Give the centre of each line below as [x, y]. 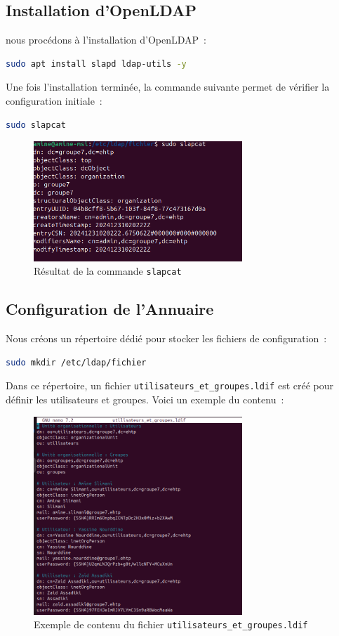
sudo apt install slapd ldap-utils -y [96, 64]
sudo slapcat [36, 125]
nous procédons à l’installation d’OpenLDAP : [106, 40]
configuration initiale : [54, 100]
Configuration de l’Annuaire [110, 309]
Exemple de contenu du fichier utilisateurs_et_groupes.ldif [171, 624]
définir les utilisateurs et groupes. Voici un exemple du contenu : [145, 400]
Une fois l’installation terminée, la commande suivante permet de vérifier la [168, 87]
